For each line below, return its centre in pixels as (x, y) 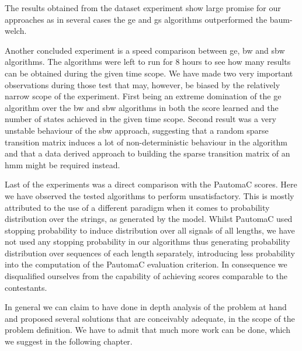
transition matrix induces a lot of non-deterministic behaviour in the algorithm (146, 142)
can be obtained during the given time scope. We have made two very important (149, 73)
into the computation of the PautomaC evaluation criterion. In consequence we (146, 264)
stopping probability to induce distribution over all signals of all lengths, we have (150, 230)
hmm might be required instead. (63, 164)
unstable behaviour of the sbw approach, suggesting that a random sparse (137, 130)
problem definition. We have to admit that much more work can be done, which (147, 330)
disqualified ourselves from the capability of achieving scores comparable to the (146, 276)
